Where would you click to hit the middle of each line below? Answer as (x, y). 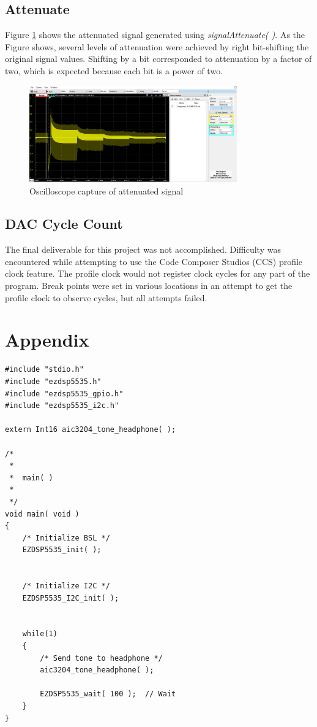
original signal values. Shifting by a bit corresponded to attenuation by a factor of (158, 59)
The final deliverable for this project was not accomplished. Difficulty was (143, 249)
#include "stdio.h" (44, 370)
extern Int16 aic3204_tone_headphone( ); (91, 430)
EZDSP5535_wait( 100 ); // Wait (108, 694)
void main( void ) (42, 514)
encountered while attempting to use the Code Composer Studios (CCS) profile (154, 261)
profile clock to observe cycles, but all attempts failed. (106, 297)
